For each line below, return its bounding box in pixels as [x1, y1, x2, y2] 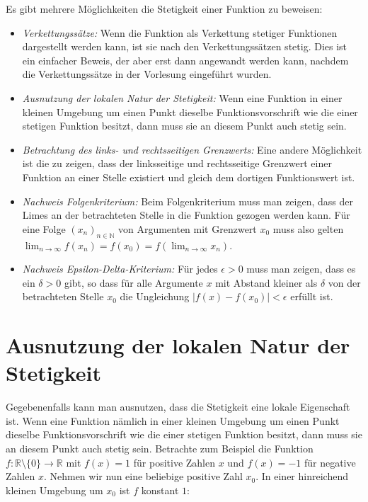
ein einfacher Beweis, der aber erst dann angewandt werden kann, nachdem [22, 52, 349, 67]
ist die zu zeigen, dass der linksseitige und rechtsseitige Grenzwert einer [22, 156, 332, 171]
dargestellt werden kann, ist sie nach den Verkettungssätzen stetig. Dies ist [22, 39, 347, 54]
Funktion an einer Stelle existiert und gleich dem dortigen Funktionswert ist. [22, 169, 355, 184]
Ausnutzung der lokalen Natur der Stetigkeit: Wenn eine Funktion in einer [22, 90, 343, 105]
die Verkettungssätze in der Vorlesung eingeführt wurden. [22, 67, 272, 81]
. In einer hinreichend [255, 469, 348, 484]
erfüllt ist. [290, 289, 333, 304]
